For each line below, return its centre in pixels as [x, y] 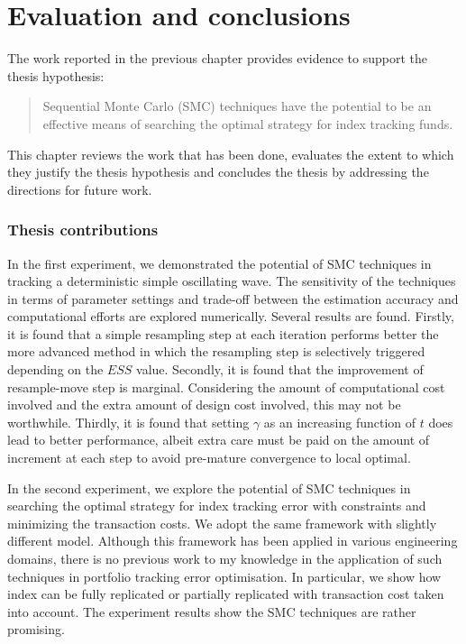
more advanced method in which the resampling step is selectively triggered [216, 351]
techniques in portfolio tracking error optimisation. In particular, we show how [224, 576]
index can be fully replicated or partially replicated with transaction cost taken [226, 594]
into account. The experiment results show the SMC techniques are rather [212, 611]
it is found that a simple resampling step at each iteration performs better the [223, 333]
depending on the [55, 369]
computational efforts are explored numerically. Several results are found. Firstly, [231, 316]
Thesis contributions [83, 230]
